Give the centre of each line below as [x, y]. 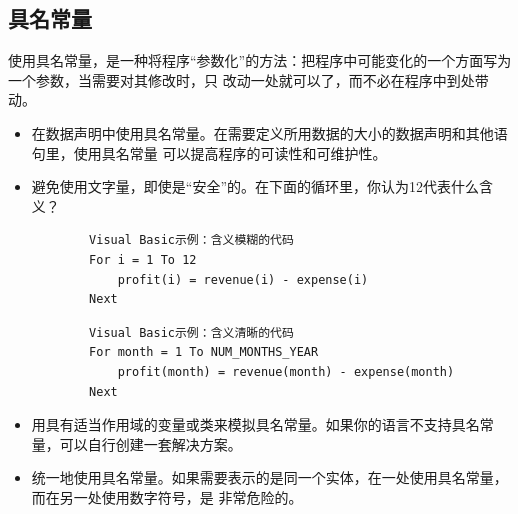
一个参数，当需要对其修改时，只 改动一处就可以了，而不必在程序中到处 [241, 79]
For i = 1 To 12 [143, 259]
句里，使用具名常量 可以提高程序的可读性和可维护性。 [209, 152]
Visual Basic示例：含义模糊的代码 [191, 240]
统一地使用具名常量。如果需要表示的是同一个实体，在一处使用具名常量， [269, 477]
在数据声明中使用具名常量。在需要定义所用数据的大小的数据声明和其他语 [269, 132]
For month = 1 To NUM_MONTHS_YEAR [204, 352]
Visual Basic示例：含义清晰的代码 [191, 332]
